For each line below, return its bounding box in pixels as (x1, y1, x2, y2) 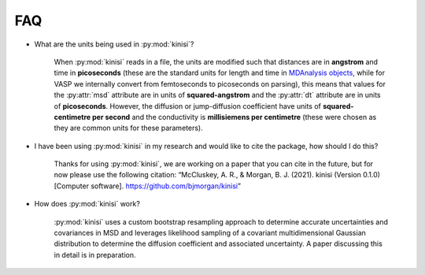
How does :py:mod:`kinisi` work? (34, 199, 141, 209)
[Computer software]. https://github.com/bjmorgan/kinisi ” (54, 181, 242, 191)
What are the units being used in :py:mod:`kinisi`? (34, 39, 194, 49)
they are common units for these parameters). (54, 123, 204, 133)
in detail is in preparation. (54, 250, 137, 259)
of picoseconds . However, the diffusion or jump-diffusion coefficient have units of (54, 101, 322, 110)
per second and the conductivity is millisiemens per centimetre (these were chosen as (91, 112, 377, 121)
